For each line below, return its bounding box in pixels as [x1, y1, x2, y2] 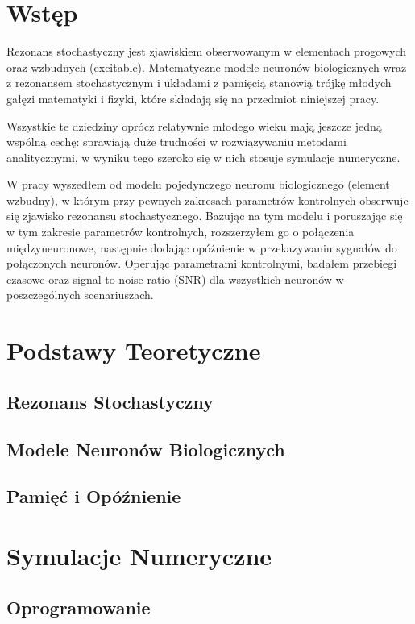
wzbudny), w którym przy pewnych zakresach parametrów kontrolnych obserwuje [6, 191, 409, 208]
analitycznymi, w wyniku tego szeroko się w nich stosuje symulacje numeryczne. [6, 148, 400, 165]
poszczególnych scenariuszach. [6, 286, 154, 303]
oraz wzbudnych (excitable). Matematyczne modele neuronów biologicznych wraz [6, 58, 407, 75]
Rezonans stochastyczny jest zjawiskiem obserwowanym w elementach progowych [6, 43, 407, 60]
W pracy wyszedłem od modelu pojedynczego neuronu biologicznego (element [6, 176, 390, 193]
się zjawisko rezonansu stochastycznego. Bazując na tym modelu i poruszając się [6, 207, 403, 224]
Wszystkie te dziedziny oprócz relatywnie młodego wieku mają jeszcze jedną [6, 117, 382, 134]
